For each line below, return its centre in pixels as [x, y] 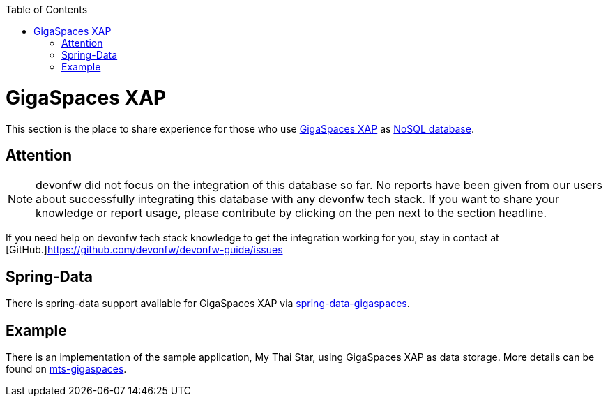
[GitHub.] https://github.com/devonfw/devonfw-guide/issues [144, 250]
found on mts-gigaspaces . [66, 369]
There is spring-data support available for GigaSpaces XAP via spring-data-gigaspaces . [208, 304]
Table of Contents [47, 9]
